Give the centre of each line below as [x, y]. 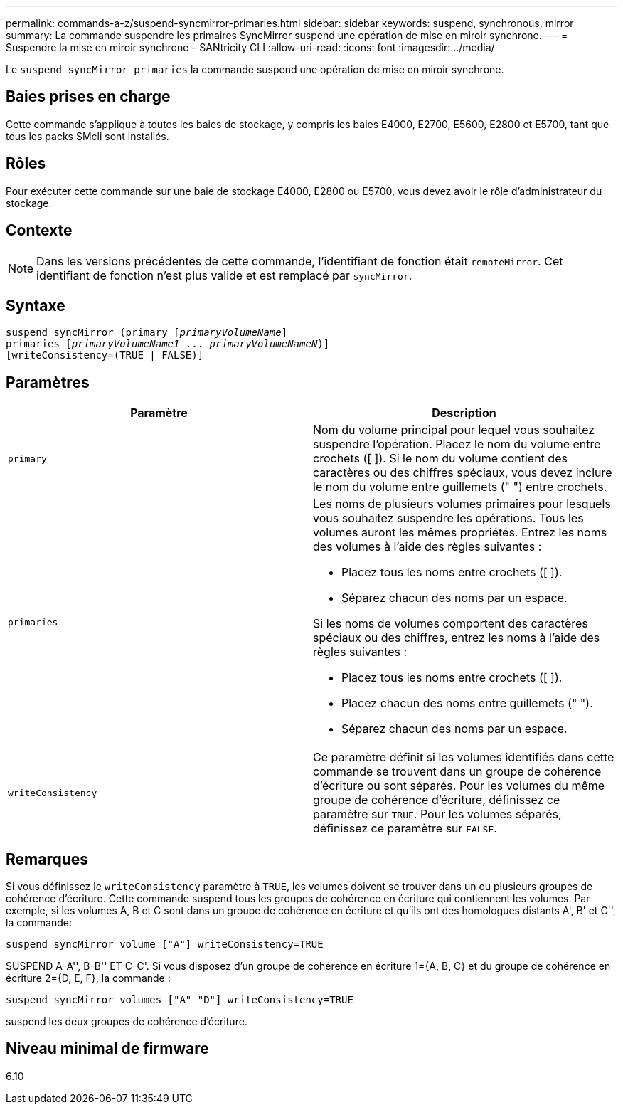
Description [464, 413]
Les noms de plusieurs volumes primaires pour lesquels [462, 504]
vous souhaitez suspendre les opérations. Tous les [448, 518]
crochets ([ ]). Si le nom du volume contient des [440, 459]
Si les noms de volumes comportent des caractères [451, 624]
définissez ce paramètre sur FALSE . [405, 829]
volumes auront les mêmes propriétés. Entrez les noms [460, 533]
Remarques [47, 859]
